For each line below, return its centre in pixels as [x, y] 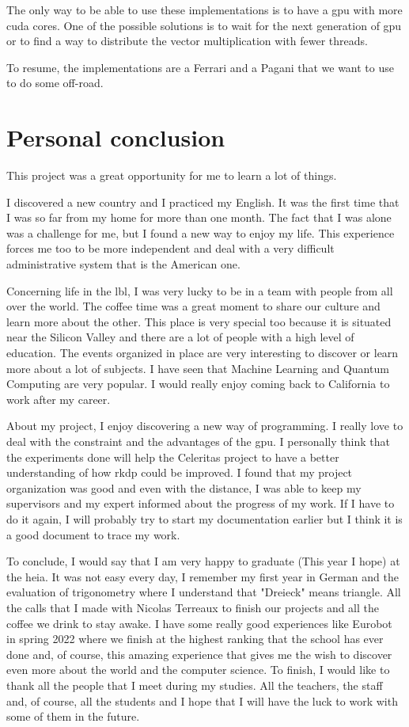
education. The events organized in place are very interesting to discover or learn [203, 353]
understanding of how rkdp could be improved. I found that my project [180, 472]
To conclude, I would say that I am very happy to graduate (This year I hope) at [203, 561]
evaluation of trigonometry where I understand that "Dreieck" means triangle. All [204, 592]
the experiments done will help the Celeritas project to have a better [173, 457]
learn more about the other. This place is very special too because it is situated [199, 321]
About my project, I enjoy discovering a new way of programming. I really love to [205, 426]
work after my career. [59, 399]
